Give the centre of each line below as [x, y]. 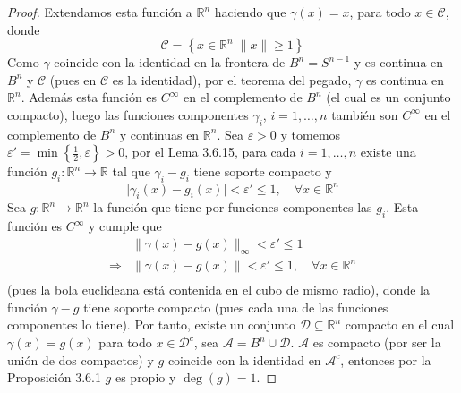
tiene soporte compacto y [263, 171]
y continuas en [159, 134]
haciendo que [250, 12]
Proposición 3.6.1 [54, 377]
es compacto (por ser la [377, 342]
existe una [388, 152]
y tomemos [311, 134]
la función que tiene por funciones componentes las [233, 207]
